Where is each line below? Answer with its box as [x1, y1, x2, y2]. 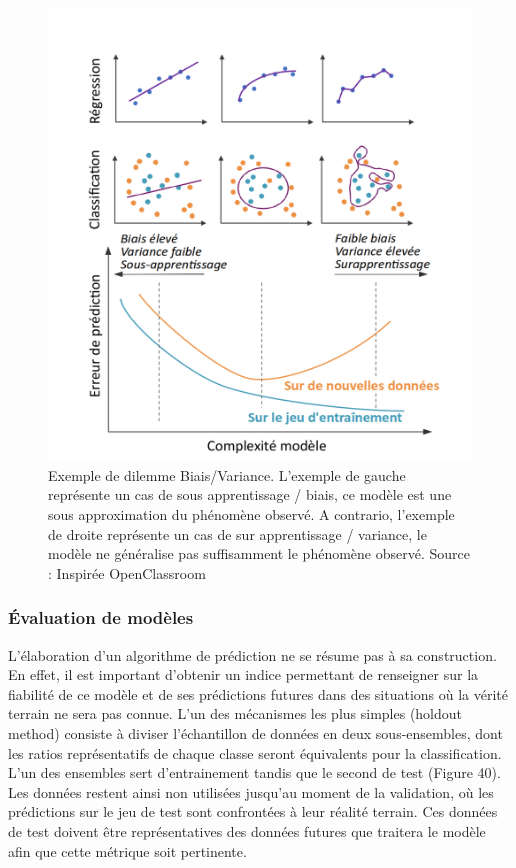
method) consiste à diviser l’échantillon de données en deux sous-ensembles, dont [8, 722, 503, 743]
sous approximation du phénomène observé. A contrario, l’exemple [48, 503, 455, 524]
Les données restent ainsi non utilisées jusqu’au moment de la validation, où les [8, 781, 494, 802]
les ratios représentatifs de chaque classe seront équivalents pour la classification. [8, 742, 502, 763]
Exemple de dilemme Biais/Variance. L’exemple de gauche [48, 464, 406, 485]
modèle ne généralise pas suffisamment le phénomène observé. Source [48, 543, 470, 564]
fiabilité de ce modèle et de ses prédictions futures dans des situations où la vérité [8, 683, 509, 704]
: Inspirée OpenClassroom [48, 562, 206, 583]
